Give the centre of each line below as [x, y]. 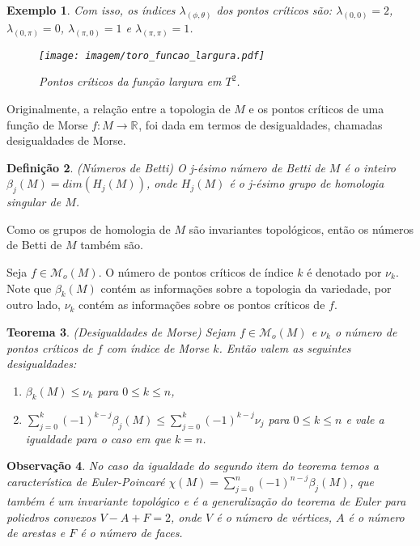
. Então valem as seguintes [285, 347]
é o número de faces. [132, 533]
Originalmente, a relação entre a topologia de [119, 108]
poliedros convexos [51, 516]
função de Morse [47, 124]
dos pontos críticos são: [274, 10]
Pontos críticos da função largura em [130, 81]
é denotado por [344, 271]
